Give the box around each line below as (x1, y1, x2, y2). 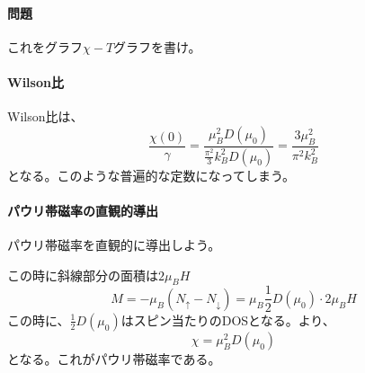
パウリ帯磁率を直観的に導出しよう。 (7, 235, 221, 254)
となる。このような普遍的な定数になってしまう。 (7, 165, 296, 184)
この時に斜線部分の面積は (7, 265, 158, 284)
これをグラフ (7, 37, 83, 56)
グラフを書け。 (113, 37, 201, 56)
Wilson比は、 (7, 107, 84, 126)
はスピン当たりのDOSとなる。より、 (120, 310, 335, 329)
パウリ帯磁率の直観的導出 (7, 200, 158, 219)
